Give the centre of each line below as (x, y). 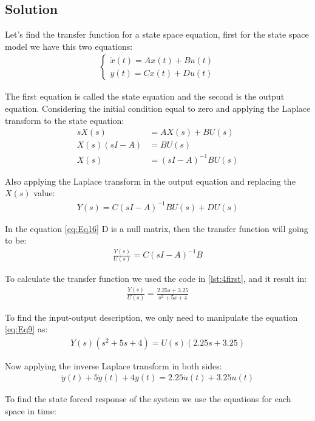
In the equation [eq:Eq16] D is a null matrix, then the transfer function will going (157, 228)
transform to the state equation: (65, 120)
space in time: (31, 411)
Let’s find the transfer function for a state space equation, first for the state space (157, 34)
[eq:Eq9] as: (26, 329)
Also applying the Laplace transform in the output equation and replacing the (150, 181)
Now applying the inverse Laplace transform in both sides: (113, 365)
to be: (16, 240)
